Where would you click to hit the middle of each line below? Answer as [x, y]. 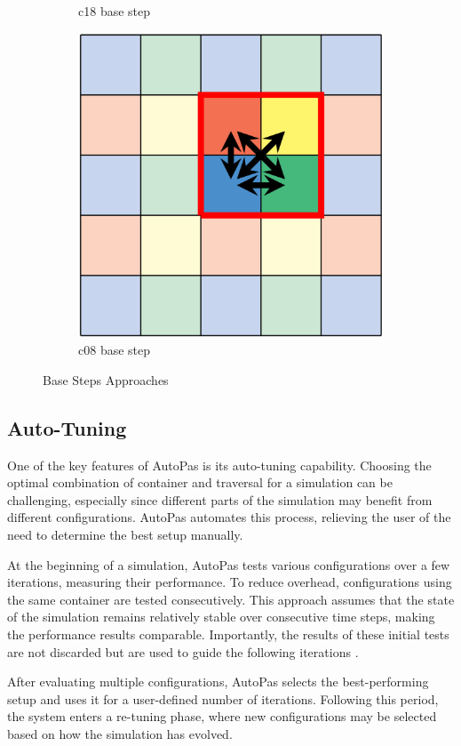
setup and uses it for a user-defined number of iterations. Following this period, [223, 698]
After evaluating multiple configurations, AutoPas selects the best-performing [218, 682]
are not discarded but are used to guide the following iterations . [183, 651]
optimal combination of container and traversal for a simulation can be [200, 482]
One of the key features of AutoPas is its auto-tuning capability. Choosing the [219, 465]
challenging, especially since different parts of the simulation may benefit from [220, 499]
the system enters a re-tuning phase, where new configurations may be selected [222, 716]
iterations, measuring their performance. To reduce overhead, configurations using [230, 582]
